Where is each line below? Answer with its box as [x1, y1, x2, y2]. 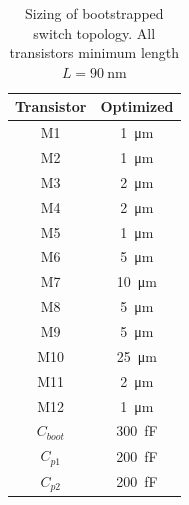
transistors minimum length [9, 42, 179, 63]
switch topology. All [33, 22, 156, 43]
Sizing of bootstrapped [24, 3, 164, 23]
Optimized [100, 96, 174, 117]
